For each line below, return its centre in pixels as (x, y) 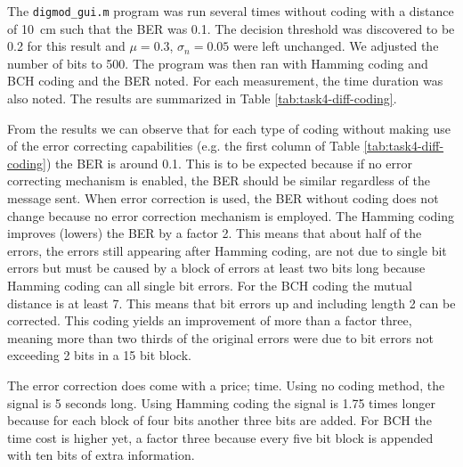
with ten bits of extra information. (101, 455)
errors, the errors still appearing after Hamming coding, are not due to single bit (227, 250)
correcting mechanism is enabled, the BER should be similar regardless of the (219, 180)
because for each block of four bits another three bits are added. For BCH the (219, 420)
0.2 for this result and (66, 46)
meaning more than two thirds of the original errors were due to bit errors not (220, 337)
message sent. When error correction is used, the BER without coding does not (223, 198)
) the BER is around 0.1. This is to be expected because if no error (229, 163)
